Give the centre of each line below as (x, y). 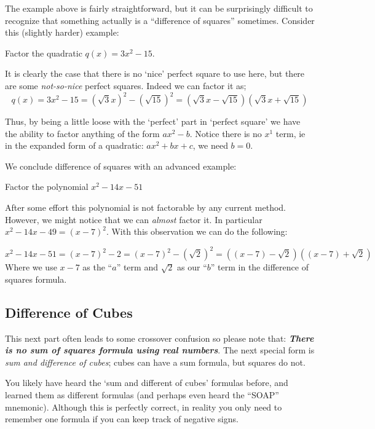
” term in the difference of (259, 267)
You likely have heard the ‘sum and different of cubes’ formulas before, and (147, 383)
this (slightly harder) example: (62, 32)
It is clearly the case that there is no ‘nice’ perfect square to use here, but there (155, 73)
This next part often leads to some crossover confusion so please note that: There (160, 338)
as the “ (97, 267)
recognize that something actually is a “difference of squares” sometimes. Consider (160, 20)
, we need (210, 145)
